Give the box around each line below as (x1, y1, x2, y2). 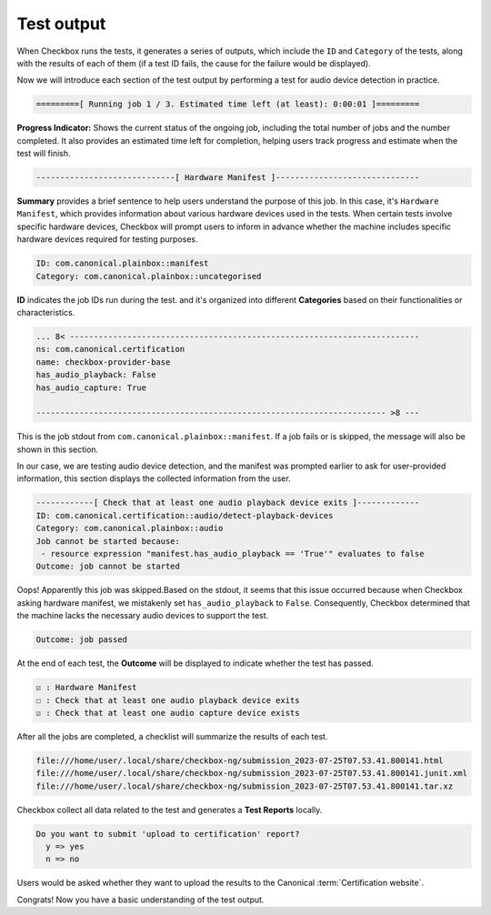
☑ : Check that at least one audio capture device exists (35, 708, 300, 718)
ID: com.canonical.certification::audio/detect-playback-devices (35, 510, 334, 520)
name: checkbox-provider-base (35, 357, 171, 367)
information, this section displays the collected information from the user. (16, 473, 291, 484)
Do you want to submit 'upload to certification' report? (35, 829, 300, 839)
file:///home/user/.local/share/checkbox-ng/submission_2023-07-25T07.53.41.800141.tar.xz (35, 780, 454, 791)
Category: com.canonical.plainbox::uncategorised (35, 271, 262, 281)
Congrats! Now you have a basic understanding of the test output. (16, 894, 265, 905)
